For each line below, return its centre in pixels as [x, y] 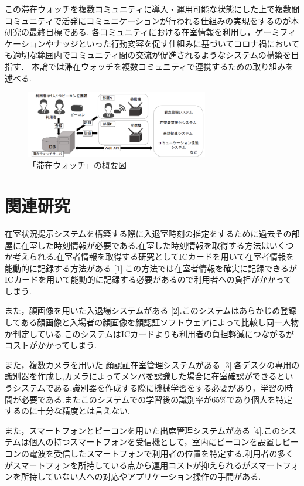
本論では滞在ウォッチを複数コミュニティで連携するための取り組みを [163, 66]
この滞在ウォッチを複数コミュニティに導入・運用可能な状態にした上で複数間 [152, 9]
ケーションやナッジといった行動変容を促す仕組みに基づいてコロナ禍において [152, 43]
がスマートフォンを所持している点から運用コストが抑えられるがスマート [144, 465]
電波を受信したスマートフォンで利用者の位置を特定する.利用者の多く [161, 453]
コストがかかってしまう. [51, 345]
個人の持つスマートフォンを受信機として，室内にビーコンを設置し [156, 442]
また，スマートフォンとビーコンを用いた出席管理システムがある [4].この [143, 430]
